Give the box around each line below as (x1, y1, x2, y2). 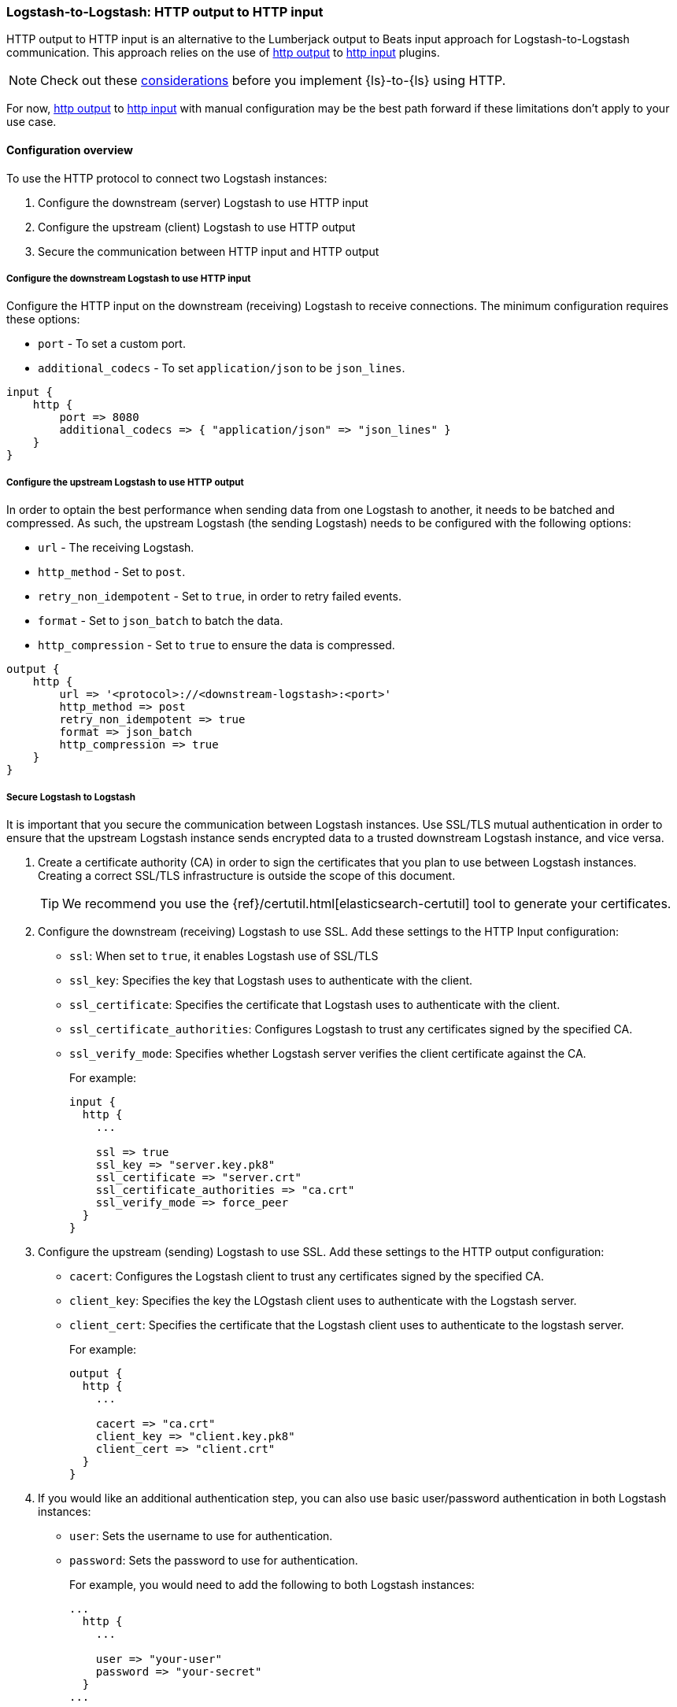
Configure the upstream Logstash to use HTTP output (6, 476, 244, 488)
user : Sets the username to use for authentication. (69, 1528, 333, 1543)
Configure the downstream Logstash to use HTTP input (6, 272, 251, 284)
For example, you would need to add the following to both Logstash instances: (69, 1577, 475, 1591)
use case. (6, 115, 57, 129)
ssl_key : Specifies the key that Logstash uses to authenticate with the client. (69, 973, 473, 987)
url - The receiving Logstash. (38, 541, 194, 555)
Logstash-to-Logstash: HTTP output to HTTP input (6, 4, 324, 20)
